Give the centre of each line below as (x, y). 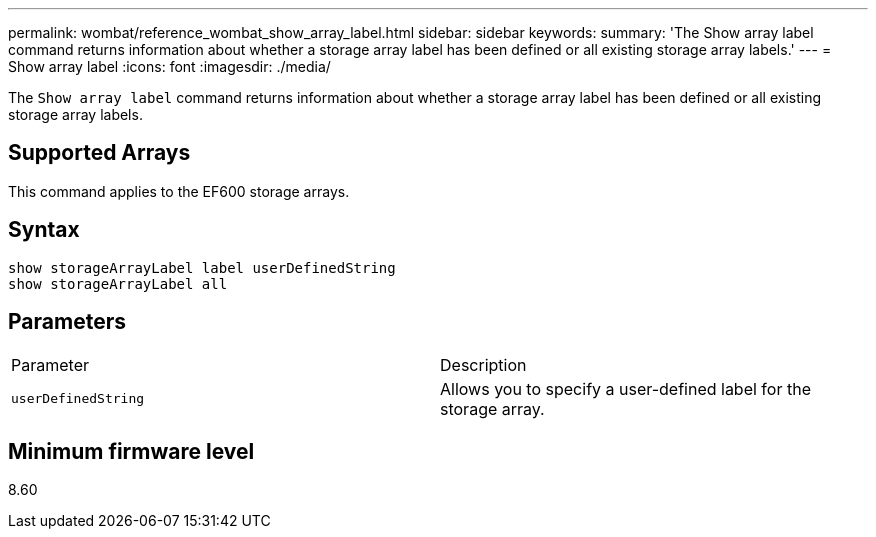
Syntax (44, 230)
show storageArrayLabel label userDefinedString (202, 267)
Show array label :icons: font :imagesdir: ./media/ (169, 66)
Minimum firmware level (131, 451)
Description (483, 364)
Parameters (67, 322)
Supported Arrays (99, 153)
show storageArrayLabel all (118, 283)
